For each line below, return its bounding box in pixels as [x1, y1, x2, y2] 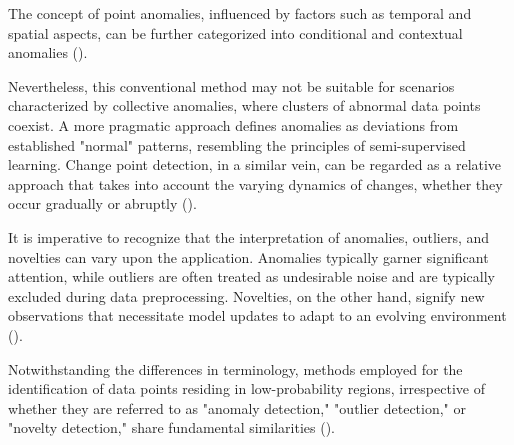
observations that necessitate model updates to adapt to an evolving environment [8, 305, 507, 326]
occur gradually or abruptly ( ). [8, 193, 197, 214]
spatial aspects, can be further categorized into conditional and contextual [8, 22, 463, 43]
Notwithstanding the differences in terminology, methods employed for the [8, 358, 463, 379]
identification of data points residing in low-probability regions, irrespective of [8, 378, 485, 399]
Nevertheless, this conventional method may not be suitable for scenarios [8, 75, 455, 96]
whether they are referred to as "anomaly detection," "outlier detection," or [8, 397, 467, 418]
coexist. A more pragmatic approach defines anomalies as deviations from [8, 114, 459, 135]
